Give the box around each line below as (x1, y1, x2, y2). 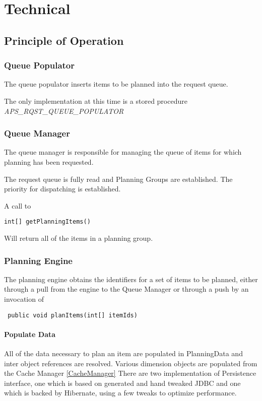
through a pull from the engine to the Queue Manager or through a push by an (4, 284, 249, 294)
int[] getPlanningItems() (4, 218, 91, 226)
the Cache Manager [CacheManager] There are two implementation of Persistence (4, 368, 256, 378)
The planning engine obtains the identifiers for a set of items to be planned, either (4, 274, 258, 284)
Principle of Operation (4, 32, 124, 48)
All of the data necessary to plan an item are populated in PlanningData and (4, 348, 243, 359)
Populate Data (4, 328, 56, 339)
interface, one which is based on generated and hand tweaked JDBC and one (4, 377, 241, 388)
